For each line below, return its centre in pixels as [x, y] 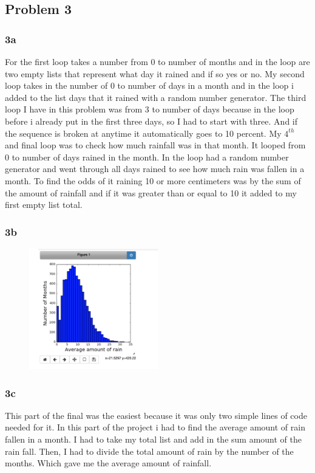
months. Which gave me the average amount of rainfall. [108, 463]
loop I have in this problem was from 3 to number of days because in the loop [150, 109]
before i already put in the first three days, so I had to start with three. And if [151, 121]
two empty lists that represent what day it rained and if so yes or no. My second [155, 73]
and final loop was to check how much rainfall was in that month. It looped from [155, 145]
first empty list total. [44, 205]
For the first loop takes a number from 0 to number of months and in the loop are [157, 61]
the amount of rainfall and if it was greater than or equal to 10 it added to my [151, 192]
